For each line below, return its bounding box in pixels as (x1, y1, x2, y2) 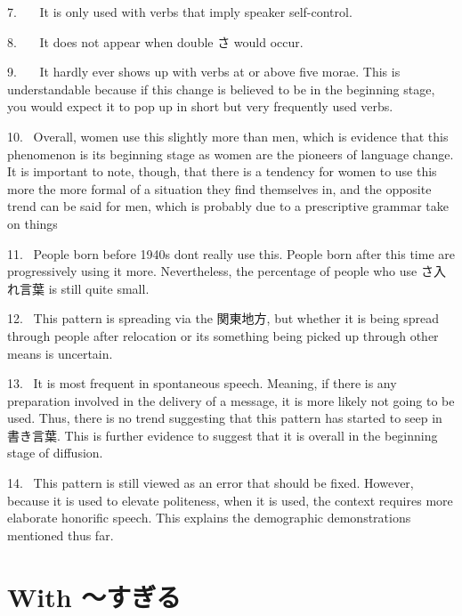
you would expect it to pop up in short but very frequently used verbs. (7, 97, 393, 116)
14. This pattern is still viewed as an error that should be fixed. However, (7, 474, 414, 492)
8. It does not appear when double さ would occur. (7, 32, 304, 51)
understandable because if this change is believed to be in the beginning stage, (7, 79, 435, 98)
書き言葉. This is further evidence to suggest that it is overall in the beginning (7, 426, 438, 444)
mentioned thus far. (7, 525, 114, 544)
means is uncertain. (7, 344, 113, 362)
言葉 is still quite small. (19, 279, 150, 297)
